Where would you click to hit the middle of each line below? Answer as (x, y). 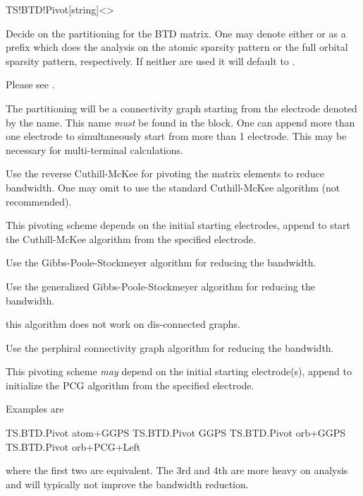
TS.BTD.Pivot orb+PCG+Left (73, 446)
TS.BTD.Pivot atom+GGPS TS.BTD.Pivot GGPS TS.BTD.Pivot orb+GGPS (176, 433)
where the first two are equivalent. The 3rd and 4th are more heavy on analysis (177, 470)
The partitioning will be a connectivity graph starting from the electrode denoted (181, 108)
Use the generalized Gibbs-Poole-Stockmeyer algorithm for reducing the (160, 286)
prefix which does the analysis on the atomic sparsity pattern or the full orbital (177, 47)
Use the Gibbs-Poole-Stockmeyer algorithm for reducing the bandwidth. (161, 262)
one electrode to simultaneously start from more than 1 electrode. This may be (176, 136)
